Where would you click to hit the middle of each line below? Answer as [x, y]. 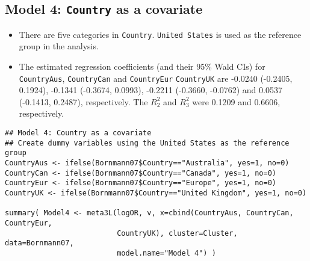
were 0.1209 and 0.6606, [236, 101]
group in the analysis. [59, 46]
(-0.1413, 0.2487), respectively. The [83, 101]
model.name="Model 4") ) [166, 253]
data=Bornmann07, [39, 243]
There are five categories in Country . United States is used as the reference [160, 34]
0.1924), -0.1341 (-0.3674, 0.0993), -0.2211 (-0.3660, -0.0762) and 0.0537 [150, 90]
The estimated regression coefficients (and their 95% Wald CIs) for [142, 66]
